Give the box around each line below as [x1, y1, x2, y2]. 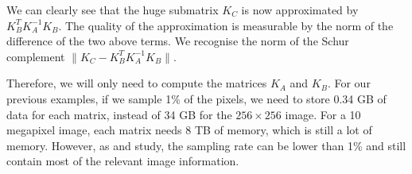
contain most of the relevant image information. [6, 153, 239, 169]
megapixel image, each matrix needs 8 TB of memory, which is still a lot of [6, 122, 372, 138]
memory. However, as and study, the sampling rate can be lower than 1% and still [6, 137, 406, 153]
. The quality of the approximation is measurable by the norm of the [58, 17, 394, 33]
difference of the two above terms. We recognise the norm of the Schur [6, 33, 349, 49]
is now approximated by [241, 2, 359, 17]
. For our [327, 75, 371, 91]
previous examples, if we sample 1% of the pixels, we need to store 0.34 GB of [6, 90, 387, 106]
